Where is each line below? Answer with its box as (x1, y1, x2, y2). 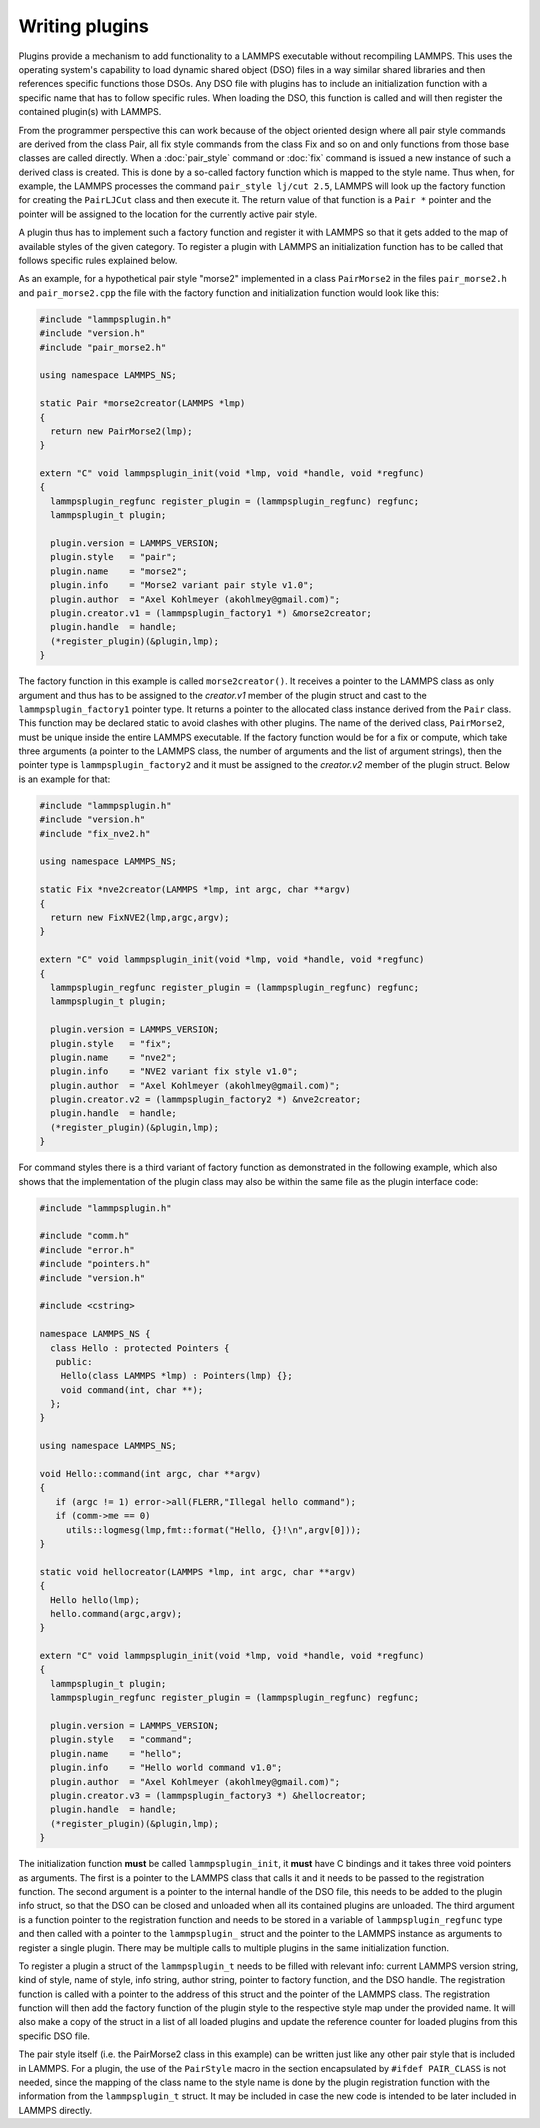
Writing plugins (18, 15, 149, 37)
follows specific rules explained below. (18, 255, 178, 267)
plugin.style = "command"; (50, 1734, 194, 1745)
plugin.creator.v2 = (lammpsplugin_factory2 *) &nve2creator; (50, 1094, 362, 1105)
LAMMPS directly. (18, 2104, 93, 2116)
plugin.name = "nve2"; (50, 1051, 177, 1063)
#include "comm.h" (39, 1230, 130, 1242)
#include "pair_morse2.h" (39, 341, 167, 353)
